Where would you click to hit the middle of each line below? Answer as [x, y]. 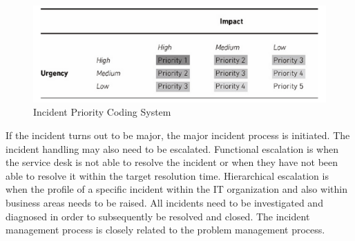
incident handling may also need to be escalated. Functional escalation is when [172, 148]
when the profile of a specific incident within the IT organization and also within [176, 189]
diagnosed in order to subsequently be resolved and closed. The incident [158, 216]
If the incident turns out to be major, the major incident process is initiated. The [178, 135]
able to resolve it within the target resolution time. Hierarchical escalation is [167, 175]
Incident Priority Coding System [102, 112]
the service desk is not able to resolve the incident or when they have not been [172, 162]
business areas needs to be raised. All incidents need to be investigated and [164, 202]
